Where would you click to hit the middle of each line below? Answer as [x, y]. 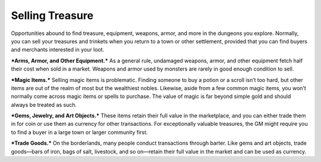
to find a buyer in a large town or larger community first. [79, 132]
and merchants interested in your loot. [58, 50]
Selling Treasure [52, 15]
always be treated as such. [44, 104]
